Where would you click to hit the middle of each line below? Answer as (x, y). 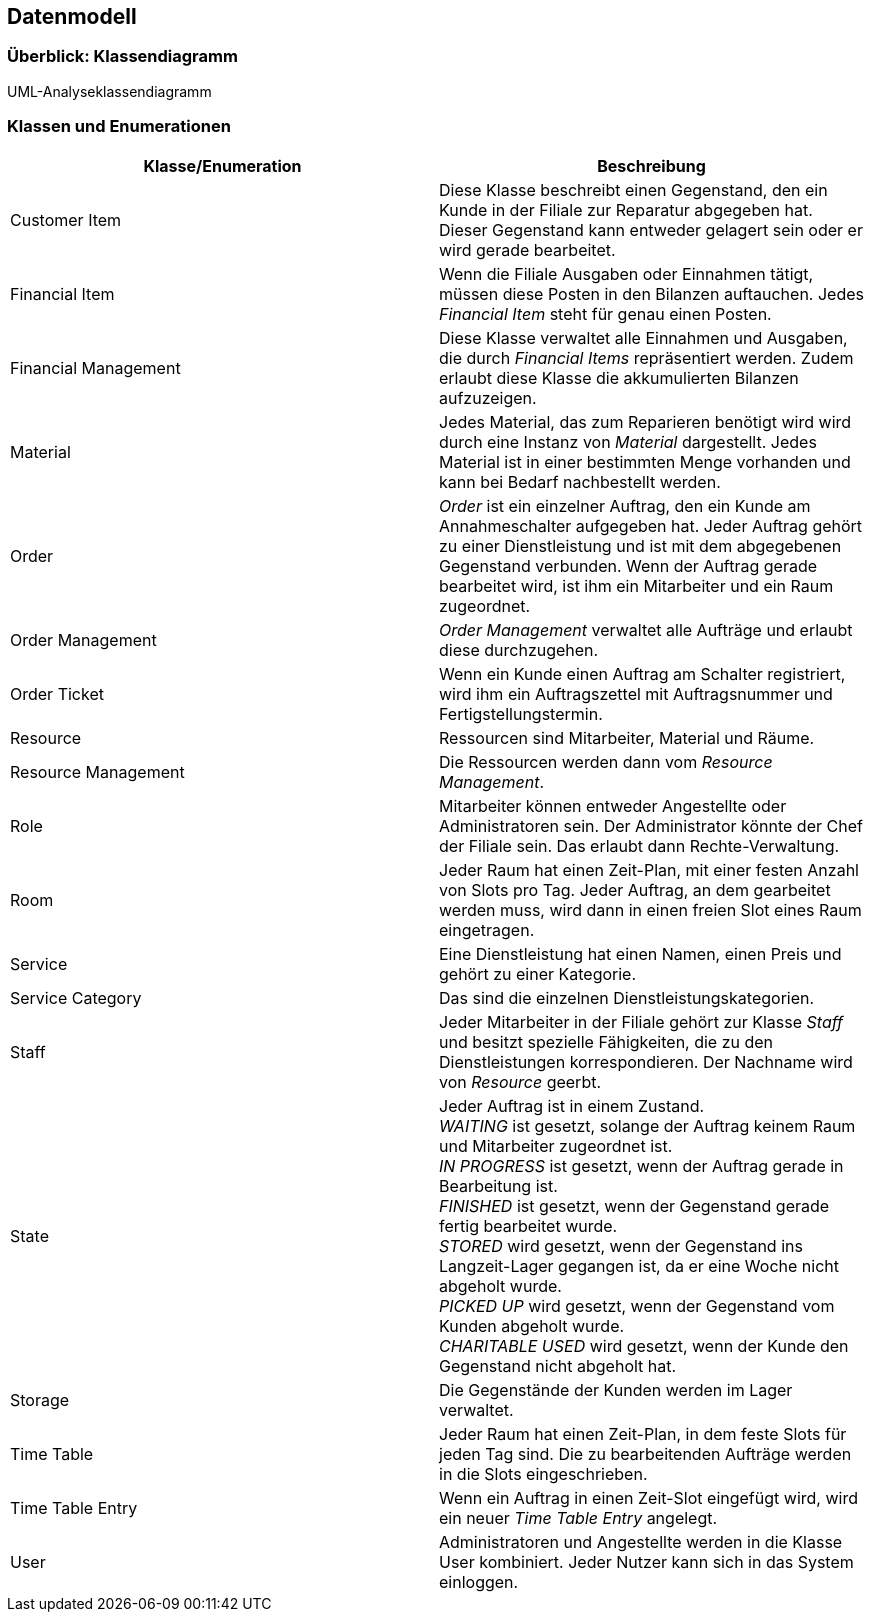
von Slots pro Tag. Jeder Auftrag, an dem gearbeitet (635, 889)
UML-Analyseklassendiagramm (109, 91)
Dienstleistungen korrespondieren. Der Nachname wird (646, 1061)
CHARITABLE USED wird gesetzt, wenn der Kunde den (644, 1345)
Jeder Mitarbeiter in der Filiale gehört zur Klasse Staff (641, 1021)
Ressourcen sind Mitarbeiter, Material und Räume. (627, 737)
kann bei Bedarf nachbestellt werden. (580, 481)
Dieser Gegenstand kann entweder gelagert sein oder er (651, 229)
